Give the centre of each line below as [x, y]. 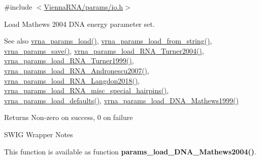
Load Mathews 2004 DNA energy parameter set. [79, 24]
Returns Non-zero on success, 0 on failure [69, 117]
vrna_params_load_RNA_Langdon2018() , [72, 80]
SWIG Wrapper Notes [39, 134]
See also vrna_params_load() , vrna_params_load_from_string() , [108, 41]
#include [18, 7]
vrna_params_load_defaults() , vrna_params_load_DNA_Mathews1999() [121, 100]
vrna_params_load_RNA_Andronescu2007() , [77, 70]
